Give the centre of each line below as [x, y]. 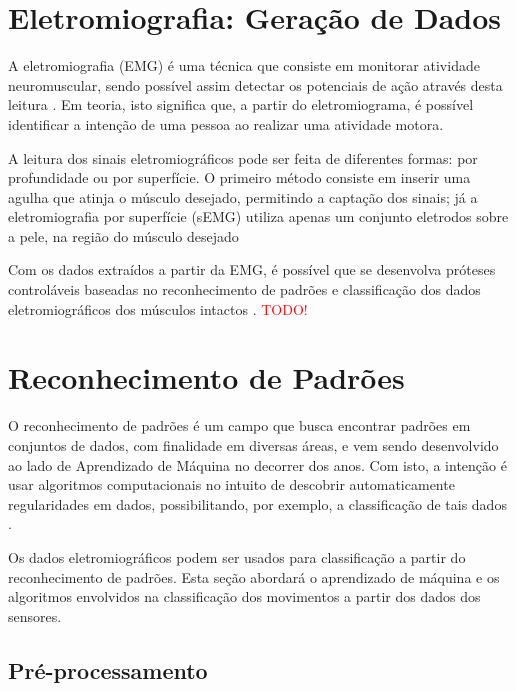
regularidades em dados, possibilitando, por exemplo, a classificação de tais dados [257, 503]
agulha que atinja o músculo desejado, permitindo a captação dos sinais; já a [243, 196]
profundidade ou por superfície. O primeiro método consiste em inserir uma [239, 177]
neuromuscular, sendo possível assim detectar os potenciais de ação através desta [255, 84]
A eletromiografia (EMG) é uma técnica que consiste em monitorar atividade [244, 65]
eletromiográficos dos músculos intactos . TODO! [158, 308]
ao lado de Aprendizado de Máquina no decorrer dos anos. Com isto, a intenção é [257, 464]
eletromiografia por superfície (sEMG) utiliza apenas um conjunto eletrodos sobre [258, 216]
